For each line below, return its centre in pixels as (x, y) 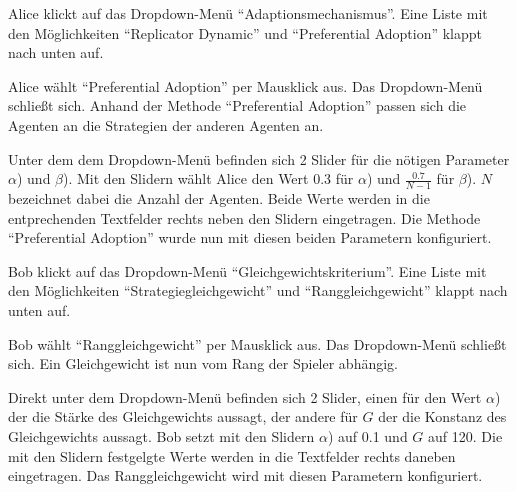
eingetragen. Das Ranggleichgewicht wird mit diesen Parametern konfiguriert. (245, 475)
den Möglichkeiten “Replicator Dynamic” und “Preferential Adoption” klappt (245, 32)
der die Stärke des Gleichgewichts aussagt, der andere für (183, 416)
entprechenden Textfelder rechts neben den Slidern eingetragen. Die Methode (244, 217)
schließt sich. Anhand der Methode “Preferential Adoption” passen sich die (237, 105)
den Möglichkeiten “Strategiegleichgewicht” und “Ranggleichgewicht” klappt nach (258, 290)
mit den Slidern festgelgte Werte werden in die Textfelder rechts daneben (232, 455)
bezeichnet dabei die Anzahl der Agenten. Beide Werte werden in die (219, 197)
